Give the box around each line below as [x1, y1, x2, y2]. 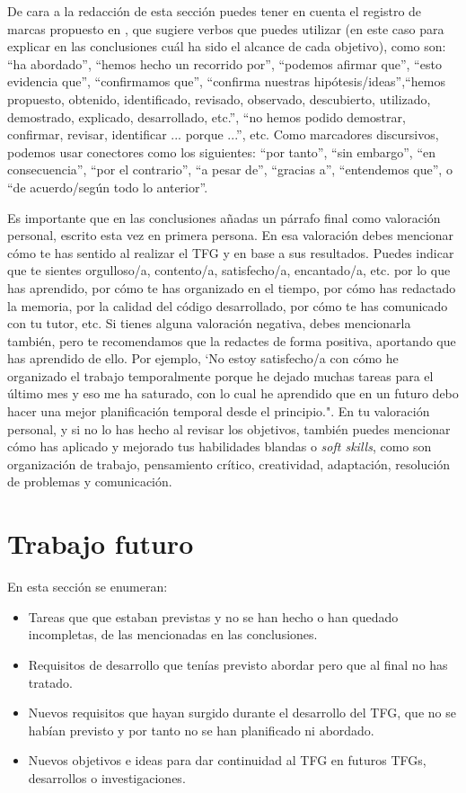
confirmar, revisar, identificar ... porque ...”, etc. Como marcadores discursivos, [7, 125, 439, 144]
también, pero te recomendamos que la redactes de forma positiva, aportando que [7, 331, 456, 350]
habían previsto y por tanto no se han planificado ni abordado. [28, 720, 374, 739]
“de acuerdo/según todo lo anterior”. [7, 177, 208, 196]
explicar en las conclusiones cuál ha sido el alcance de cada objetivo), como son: [7, 37, 446, 56]
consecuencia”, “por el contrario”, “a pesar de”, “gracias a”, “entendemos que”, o [7, 160, 453, 179]
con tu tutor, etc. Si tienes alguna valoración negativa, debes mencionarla [7, 314, 411, 333]
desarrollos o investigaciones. [28, 768, 186, 787]
